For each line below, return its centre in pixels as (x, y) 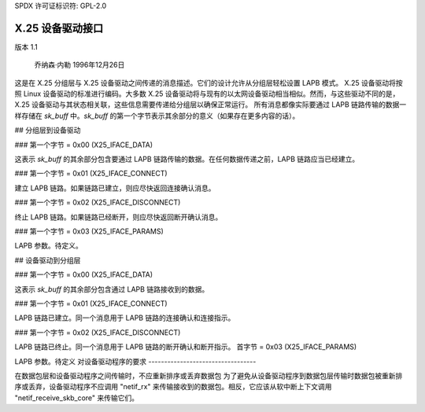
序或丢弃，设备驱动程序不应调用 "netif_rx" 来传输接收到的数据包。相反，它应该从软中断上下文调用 (173, 387)
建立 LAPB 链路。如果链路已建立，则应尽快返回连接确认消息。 (115, 188)
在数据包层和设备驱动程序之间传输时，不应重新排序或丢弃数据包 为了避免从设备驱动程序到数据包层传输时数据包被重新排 (209, 375)
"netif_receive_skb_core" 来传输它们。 (77, 398)
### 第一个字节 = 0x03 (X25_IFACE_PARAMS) (89, 231)
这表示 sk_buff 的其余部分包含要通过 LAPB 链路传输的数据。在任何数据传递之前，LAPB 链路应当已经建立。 (187, 159)
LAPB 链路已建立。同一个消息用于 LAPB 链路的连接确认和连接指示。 (125, 318)
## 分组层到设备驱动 (48, 131)
